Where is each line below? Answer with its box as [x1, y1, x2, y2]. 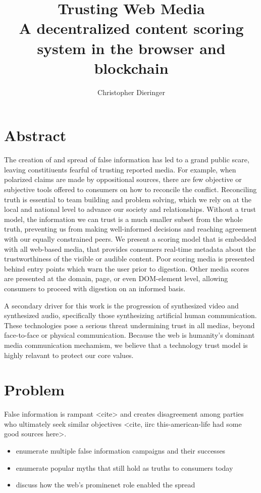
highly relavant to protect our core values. [4, 349, 134, 360]
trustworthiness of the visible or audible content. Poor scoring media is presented [4, 253, 255, 264]
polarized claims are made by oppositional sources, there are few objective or [4, 174, 242, 185]
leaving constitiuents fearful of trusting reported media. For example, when [4, 164, 236, 174]
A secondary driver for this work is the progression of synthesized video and [4, 300, 239, 310]
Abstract [4, 125, 67, 146]
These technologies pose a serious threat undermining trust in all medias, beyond [4, 320, 255, 330]
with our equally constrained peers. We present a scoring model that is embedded [4, 233, 256, 244]
